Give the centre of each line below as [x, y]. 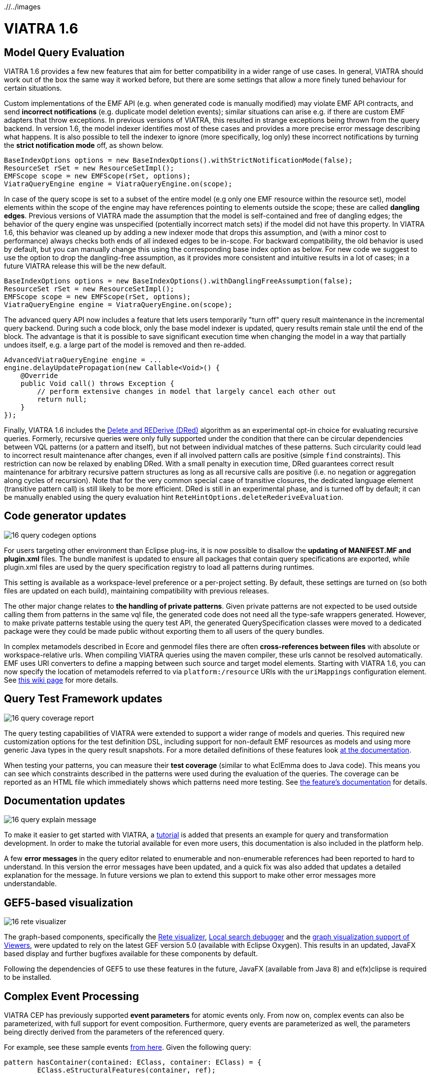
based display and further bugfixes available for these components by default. [131, 954]
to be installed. [28, 977]
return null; [62, 399]
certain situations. [33, 88]
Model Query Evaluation [64, 52]
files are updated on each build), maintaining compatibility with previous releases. [136, 590]
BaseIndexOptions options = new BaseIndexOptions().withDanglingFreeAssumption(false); [179, 281]
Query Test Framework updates [83, 699]
